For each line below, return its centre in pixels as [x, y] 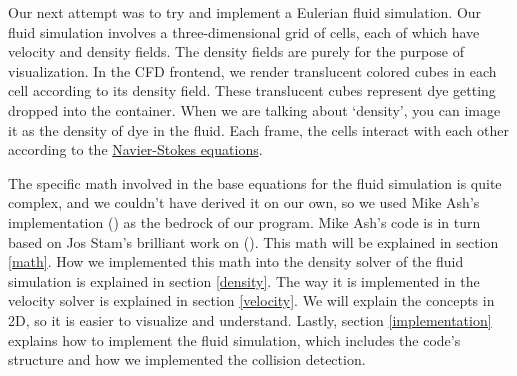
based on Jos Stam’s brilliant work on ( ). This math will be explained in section [253, 241]
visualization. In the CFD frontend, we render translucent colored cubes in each [252, 70]
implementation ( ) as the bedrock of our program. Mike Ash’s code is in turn [244, 221]
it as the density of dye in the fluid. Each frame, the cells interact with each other [259, 129]
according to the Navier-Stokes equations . [135, 149]
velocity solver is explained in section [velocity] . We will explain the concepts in [251, 300]
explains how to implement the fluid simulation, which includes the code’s [234, 339]
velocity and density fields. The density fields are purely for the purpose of [236, 51]
